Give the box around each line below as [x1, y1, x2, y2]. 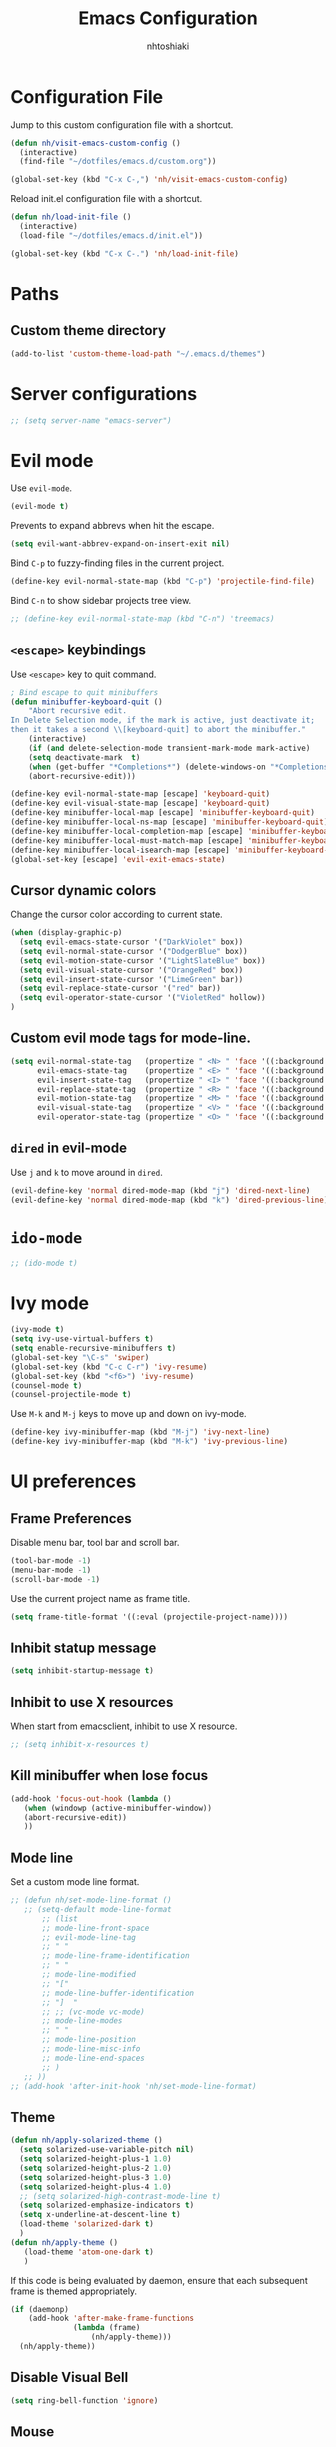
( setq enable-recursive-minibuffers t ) [10, 1343, 177, 1354]
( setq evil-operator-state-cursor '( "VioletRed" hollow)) [19, 993, 267, 1003]
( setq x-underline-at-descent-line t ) [19, 2210, 182, 2220]
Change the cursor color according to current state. [10, 908, 223, 921]
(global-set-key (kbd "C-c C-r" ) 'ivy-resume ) [10, 1362, 208, 1372]
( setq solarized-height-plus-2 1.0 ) [19, 2163, 172, 2173]
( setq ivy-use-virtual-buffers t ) [10, 1334, 155, 1344]
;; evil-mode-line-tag [41, 1932, 137, 1942]
